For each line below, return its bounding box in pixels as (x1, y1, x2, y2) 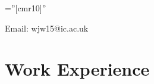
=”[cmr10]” (5, 2, 46, 14)
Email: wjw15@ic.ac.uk (5, 21, 89, 34)
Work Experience (5, 57, 150, 81)
